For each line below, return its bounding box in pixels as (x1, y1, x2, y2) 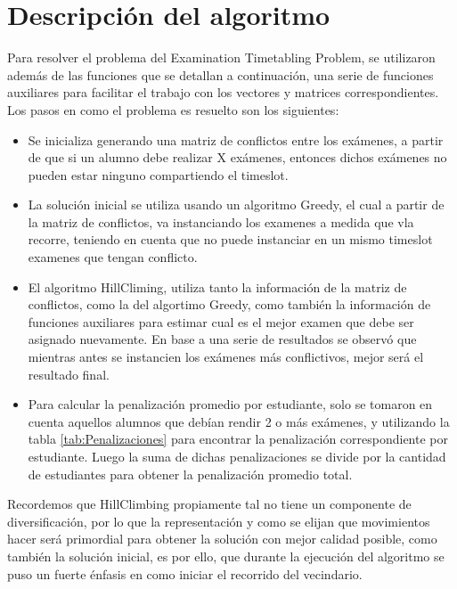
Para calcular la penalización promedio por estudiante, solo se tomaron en (28, 395, 433, 413)
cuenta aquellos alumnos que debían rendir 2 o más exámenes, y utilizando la (28, 412, 450, 430)
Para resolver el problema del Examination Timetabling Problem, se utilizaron (7, 48, 436, 67)
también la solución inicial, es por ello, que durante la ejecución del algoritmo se (7, 546, 445, 565)
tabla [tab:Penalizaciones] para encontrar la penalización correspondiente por (28, 429, 448, 448)
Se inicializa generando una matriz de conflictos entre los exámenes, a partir (28, 130, 444, 149)
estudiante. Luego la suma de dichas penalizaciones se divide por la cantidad (28, 447, 446, 465)
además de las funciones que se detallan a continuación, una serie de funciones (7, 65, 434, 84)
